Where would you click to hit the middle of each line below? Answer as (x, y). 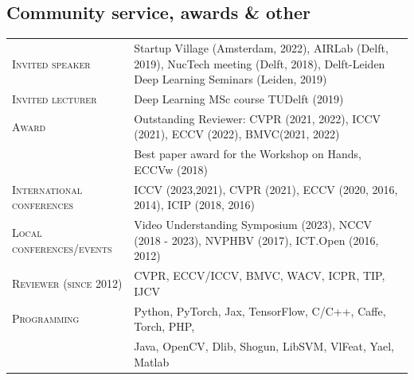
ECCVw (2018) (171, 169)
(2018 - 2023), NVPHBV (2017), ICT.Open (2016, (256, 240)
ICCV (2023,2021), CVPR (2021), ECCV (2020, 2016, (266, 189)
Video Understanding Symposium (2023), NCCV (253, 225)
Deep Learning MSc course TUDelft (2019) (239, 98)
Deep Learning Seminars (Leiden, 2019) (230, 79)
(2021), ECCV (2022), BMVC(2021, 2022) (237, 134)
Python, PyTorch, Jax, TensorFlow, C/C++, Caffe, (260, 310)
